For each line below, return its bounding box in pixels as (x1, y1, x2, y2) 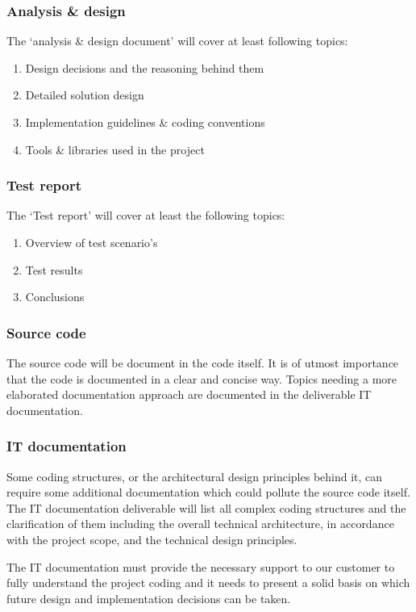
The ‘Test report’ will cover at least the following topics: (6, 207, 285, 224)
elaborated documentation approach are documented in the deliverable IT (6, 386, 372, 403)
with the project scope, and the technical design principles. (6, 530, 297, 547)
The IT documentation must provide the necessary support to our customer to (6, 558, 395, 575)
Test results (25, 261, 83, 278)
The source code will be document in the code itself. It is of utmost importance (6, 354, 399, 371)
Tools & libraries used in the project (25, 140, 205, 157)
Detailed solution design (25, 86, 144, 103)
